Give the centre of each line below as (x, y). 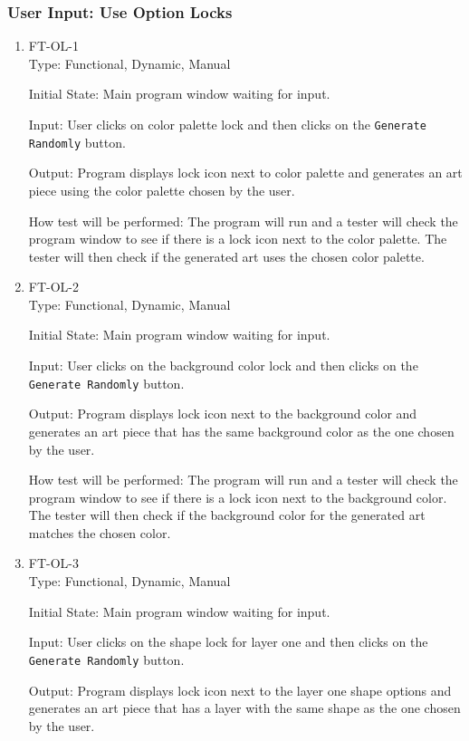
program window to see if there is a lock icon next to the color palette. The (238, 239)
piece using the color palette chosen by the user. (162, 190)
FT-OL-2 (54, 287)
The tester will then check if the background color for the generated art (227, 515)
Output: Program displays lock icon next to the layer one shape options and (240, 690)
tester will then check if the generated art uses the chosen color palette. (226, 256)
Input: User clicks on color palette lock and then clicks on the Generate (227, 124)
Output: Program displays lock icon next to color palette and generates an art (245, 173)
